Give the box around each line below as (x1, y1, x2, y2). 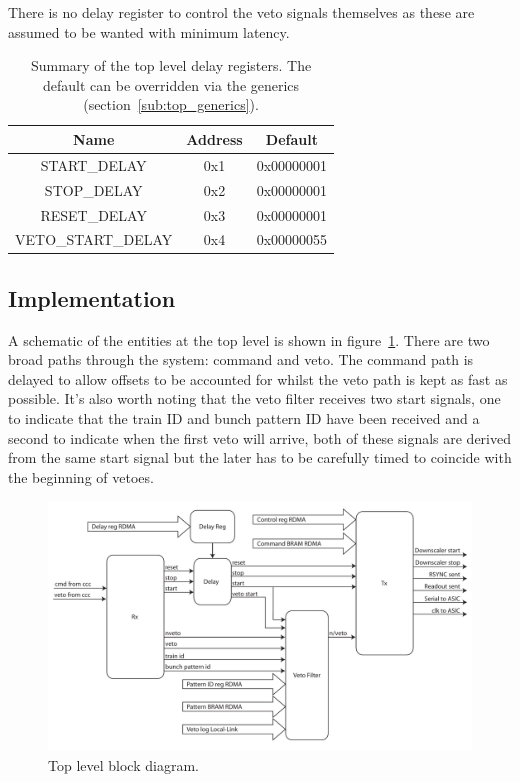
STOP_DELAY (44, 179, 143, 200)
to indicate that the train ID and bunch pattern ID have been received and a (8, 408, 480, 429)
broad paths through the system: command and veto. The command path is (8, 349, 474, 370)
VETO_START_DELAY (15, 229, 173, 250)
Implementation (8, 282, 176, 313)
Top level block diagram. (48, 755, 199, 776)
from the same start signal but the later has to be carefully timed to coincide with (8, 447, 512, 468)
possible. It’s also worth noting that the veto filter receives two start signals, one (8, 388, 501, 409)
